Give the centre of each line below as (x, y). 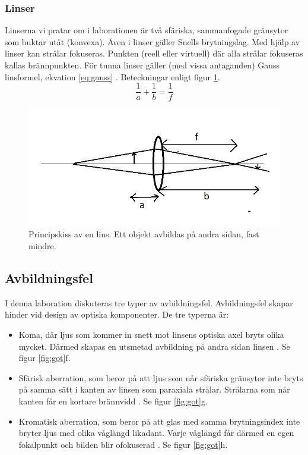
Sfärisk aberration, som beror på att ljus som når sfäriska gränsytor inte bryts (161, 377)
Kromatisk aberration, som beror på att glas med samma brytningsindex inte (159, 421)
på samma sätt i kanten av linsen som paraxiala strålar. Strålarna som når (154, 389)
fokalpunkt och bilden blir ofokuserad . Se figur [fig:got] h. (123, 444)
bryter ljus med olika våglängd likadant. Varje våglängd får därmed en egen (156, 433)
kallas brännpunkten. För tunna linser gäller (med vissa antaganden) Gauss (142, 65)
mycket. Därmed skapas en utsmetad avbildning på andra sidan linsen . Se (154, 346)
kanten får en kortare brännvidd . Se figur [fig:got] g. (113, 401)
